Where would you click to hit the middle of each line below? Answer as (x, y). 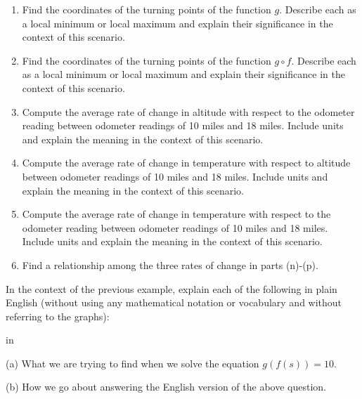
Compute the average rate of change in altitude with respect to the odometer (188, 111)
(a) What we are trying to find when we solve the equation (132, 363)
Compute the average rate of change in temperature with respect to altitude (186, 163)
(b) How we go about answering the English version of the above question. (166, 387)
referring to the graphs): (58, 316)
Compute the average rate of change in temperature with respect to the (176, 214)
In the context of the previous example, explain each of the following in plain (172, 288)
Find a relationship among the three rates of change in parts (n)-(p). (170, 264)
